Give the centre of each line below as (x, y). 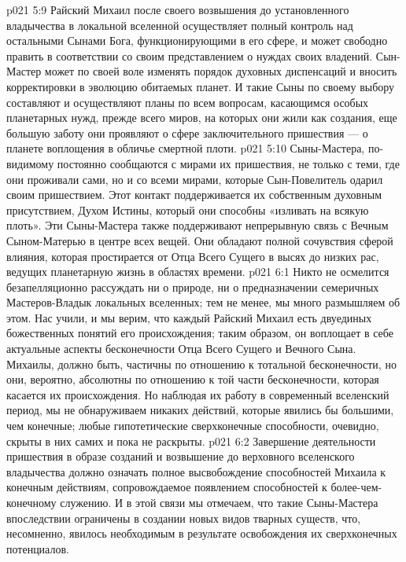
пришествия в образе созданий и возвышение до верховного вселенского (181, 456)
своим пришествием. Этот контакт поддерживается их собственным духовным (194, 195)
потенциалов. (38, 548)
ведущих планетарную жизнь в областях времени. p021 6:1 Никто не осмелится (198, 272)
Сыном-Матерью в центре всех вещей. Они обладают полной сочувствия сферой (200, 240)
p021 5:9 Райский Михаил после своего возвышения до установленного (178, 9)
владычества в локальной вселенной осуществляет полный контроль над (180, 25)
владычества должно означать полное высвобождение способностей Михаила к (196, 471)
